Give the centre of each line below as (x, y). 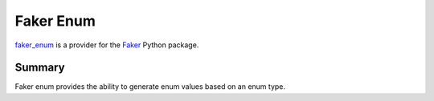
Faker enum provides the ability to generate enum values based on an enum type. (150, 87)
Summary (40, 68)
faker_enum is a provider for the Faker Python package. (107, 45)
